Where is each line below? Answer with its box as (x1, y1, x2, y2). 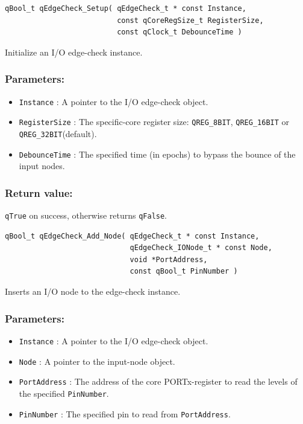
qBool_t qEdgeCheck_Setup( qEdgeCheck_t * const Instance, (5, 4, 246, 13)
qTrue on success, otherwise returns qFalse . (5, 209, 167, 222)
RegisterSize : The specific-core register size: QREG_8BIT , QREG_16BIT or (19, 115, 290, 128)
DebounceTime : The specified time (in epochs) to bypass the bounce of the (19, 147, 296, 160)
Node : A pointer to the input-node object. (19, 355, 175, 367)
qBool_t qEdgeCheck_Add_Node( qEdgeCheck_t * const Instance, (5, 231, 260, 240)
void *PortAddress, (130, 255, 208, 264)
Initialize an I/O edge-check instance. (5, 45, 143, 58)
